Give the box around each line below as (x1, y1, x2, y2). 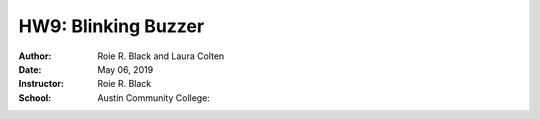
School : (18, 91, 52, 104)
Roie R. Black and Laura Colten (97, 50, 225, 62)
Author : (18, 50, 52, 62)
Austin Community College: (97, 91, 210, 104)
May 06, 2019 (97, 63, 154, 75)
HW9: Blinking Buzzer (18, 15, 205, 37)
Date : (18, 63, 42, 75)
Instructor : (18, 78, 65, 90)
